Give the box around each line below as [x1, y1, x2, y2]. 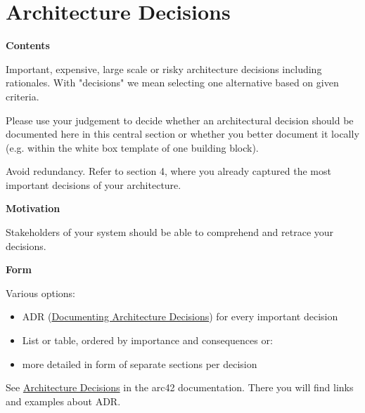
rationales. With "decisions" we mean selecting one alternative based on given [6, 75, 339, 90]
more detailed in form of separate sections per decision [22, 356, 257, 371]
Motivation [6, 201, 60, 216]
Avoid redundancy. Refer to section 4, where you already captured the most [6, 164, 331, 178]
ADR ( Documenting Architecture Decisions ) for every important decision [22, 309, 338, 324]
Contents [6, 38, 50, 53]
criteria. [6, 88, 39, 103]
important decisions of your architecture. [6, 177, 181, 192]
